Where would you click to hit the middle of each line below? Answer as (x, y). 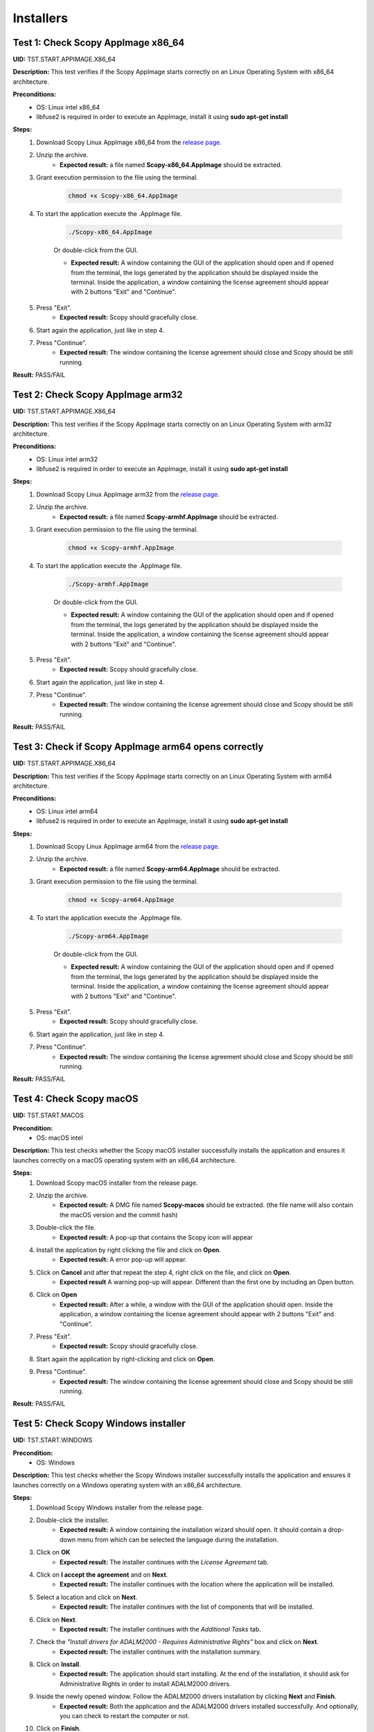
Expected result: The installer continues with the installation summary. (161, 1652)
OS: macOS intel (60, 1138)
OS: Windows (56, 1463)
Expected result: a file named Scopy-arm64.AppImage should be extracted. (170, 869)
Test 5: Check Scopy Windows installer (99, 1424)
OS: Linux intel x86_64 (68, 107)
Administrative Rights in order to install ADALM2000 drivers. (145, 1684)
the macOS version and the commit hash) (119, 1214)
